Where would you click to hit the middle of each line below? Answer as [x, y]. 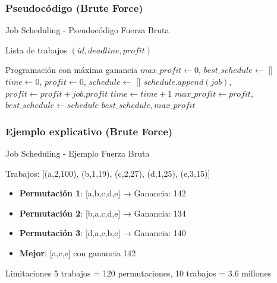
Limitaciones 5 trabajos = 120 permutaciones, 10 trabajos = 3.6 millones [138, 273]
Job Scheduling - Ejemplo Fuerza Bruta [78, 153]
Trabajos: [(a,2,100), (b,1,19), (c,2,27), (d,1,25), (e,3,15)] [108, 173]
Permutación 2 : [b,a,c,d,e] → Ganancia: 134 [103, 213]
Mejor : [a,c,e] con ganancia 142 [78, 252]
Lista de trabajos [36, 50]
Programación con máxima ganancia [72, 70]
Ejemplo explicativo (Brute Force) [89, 131]
